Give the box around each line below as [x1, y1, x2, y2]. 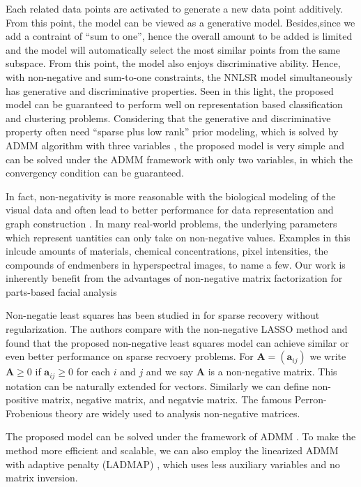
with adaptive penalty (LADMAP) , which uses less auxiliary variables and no [6, 456, 340, 471]
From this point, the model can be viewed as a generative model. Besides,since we [6, 15, 355, 29]
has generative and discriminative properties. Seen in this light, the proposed [6, 83, 334, 98]
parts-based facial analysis [6, 284, 117, 299]
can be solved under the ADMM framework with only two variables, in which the [6, 151, 353, 166]
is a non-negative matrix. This [208, 364, 337, 379]
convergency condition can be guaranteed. [6, 165, 184, 180]
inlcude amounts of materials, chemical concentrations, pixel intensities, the [6, 244, 328, 258]
